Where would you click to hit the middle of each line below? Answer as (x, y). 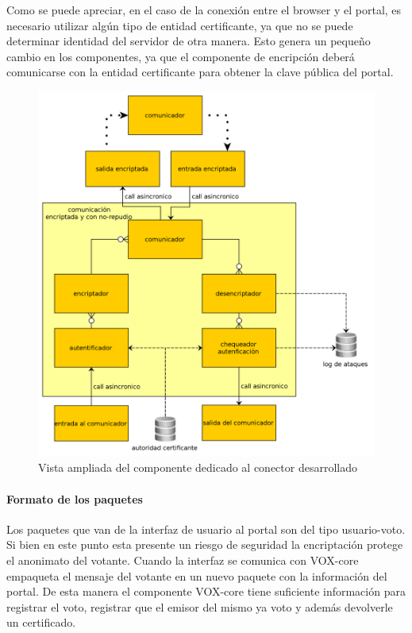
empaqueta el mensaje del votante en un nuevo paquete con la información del (197, 575)
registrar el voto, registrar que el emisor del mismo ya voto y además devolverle (200, 606)
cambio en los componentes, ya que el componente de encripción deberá (181, 56)
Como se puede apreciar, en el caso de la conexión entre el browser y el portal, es (204, 10)
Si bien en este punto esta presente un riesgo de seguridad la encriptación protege (205, 544)
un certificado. (41, 622)
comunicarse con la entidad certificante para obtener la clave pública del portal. (200, 72)
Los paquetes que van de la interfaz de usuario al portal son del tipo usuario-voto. (206, 529)
